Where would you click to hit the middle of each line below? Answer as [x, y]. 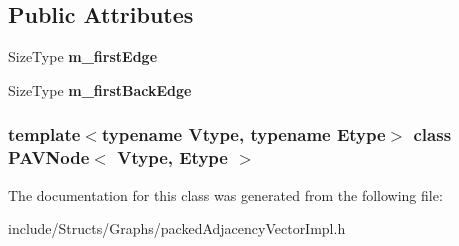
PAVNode [49, 157]
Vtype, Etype [172, 157]
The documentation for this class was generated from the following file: [225, 194]
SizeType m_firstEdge [83, 56]
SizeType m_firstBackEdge [100, 89]
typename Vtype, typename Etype [243, 134]
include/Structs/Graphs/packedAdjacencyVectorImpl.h [177, 228]
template [44, 134]
